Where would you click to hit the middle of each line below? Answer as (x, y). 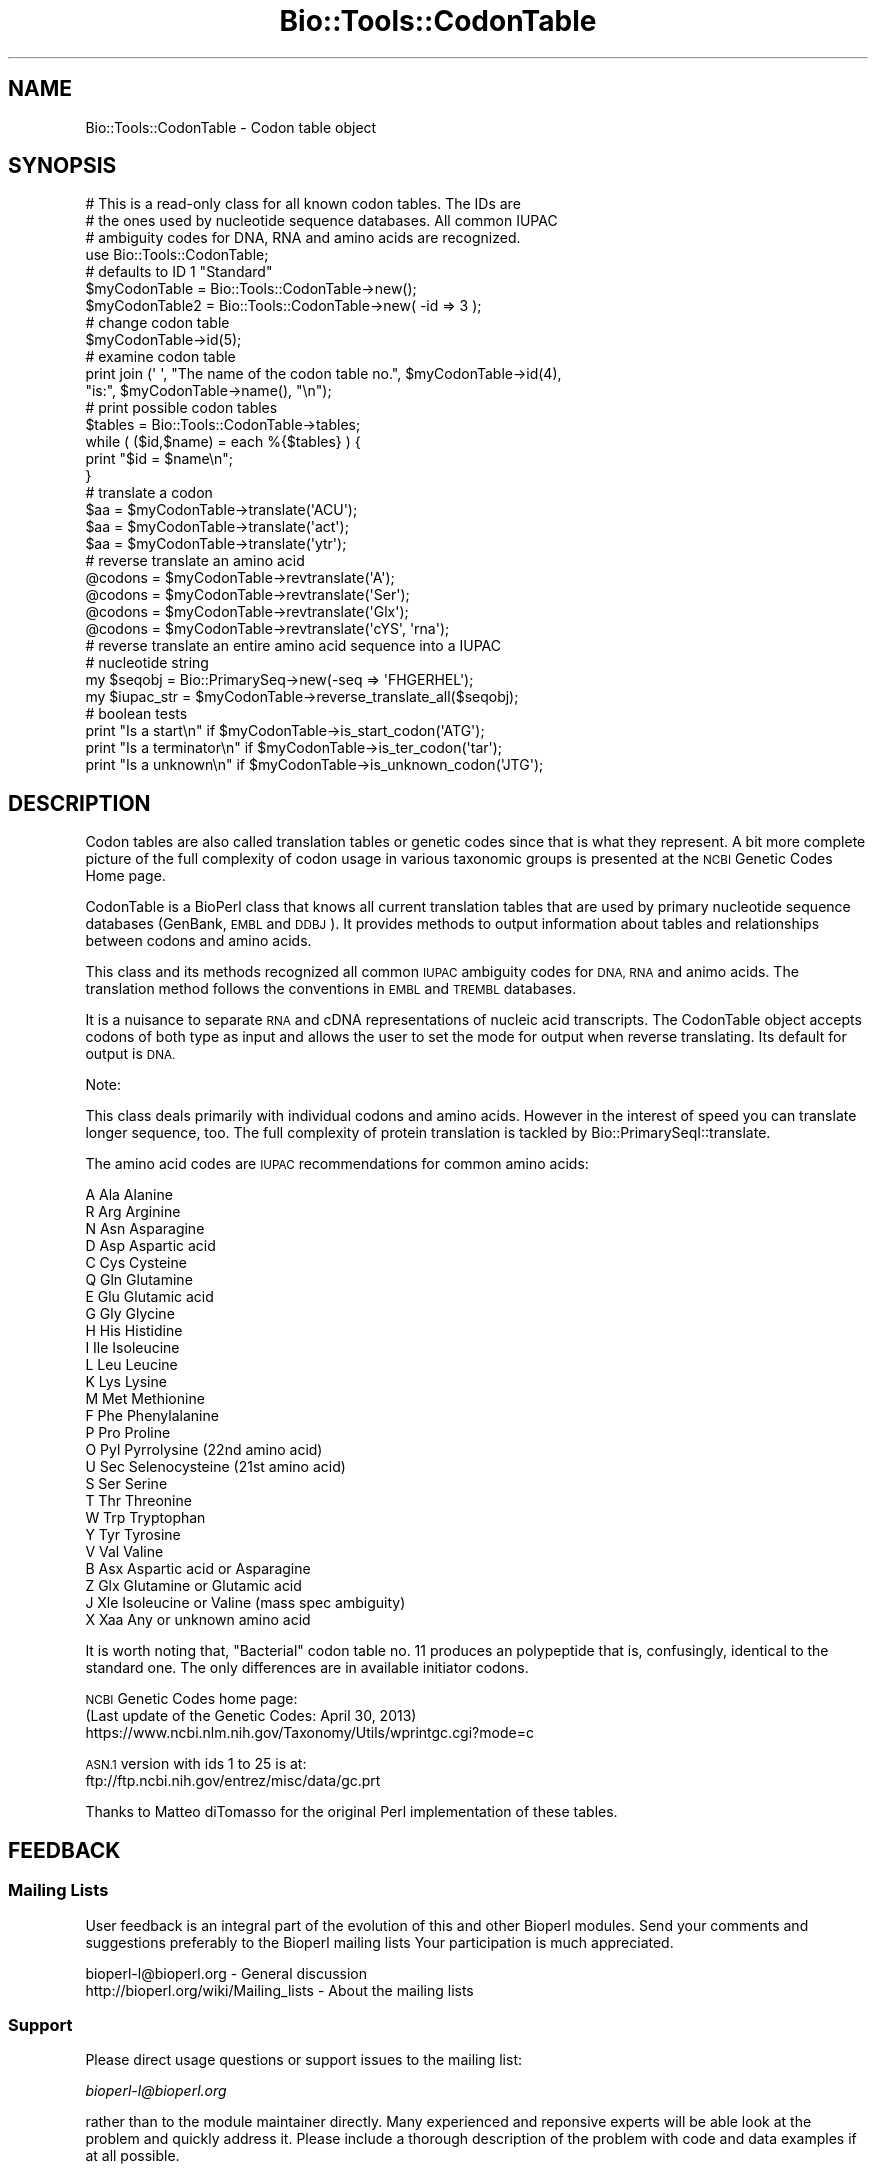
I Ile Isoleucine (132, 1348)
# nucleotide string (147, 663)
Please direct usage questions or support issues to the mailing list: (303, 2060)
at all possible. (132, 2156)
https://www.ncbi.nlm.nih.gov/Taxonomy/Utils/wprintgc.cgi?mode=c (309, 1733)
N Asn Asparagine (145, 1229)
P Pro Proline (128, 1433)
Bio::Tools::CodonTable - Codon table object (231, 127)
